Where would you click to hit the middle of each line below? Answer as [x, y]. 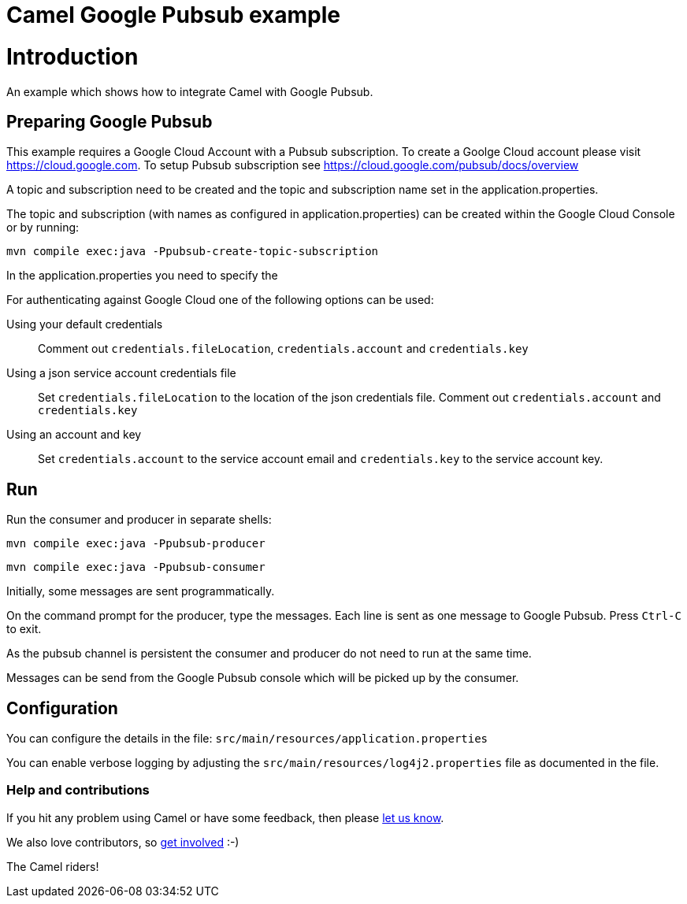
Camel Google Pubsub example [174, 15]
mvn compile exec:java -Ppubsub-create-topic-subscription [193, 252]
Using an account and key [74, 435]
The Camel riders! [53, 866]
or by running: [43, 228]
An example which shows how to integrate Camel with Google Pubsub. [190, 91]
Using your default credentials [85, 324]
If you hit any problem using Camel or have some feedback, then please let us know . [225, 817]
